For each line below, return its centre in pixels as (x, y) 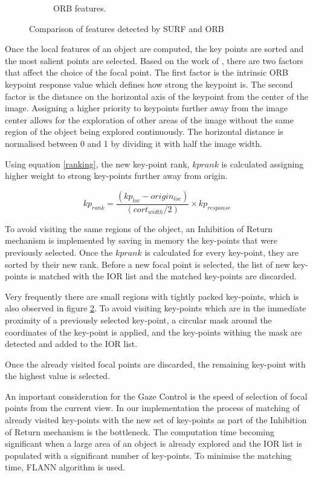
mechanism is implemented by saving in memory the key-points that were (141, 240)
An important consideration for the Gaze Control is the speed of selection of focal (156, 396)
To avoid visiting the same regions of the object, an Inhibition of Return (139, 228)
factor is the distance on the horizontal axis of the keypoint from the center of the (157, 96)
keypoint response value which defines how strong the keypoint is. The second (149, 84)
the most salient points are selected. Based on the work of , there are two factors (154, 60)
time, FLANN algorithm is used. (65, 467)
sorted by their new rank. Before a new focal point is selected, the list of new (147, 264)
